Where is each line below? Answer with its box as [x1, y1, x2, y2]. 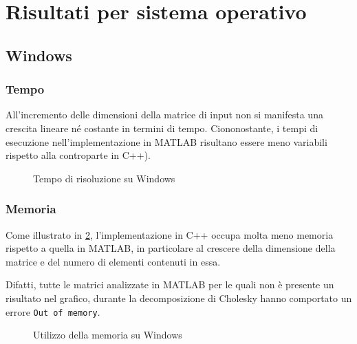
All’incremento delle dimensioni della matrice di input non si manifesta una [6, 107, 323, 122]
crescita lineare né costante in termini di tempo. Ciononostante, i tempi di [6, 120, 318, 135]
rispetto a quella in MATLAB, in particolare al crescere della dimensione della [6, 241, 336, 255]
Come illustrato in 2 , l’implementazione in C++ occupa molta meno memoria [6, 227, 334, 241]
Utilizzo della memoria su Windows [33, 327, 182, 342]
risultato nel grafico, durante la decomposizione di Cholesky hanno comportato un [6, 290, 352, 305]
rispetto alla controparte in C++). [6, 148, 151, 162]
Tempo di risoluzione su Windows [33, 171, 175, 185]
